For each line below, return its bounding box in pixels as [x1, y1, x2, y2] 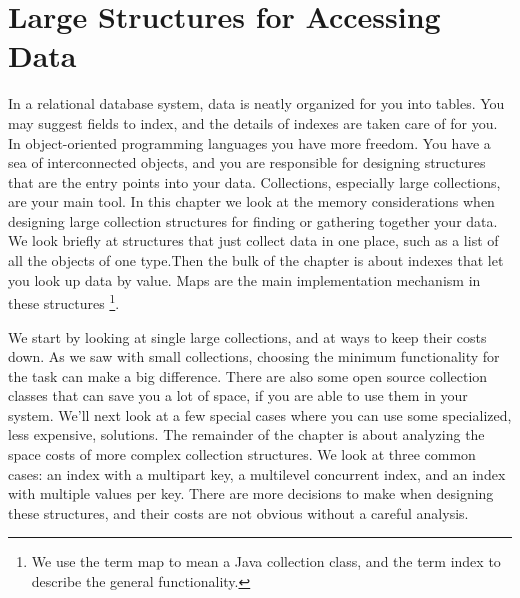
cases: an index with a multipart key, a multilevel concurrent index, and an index [8, 463, 506, 484]
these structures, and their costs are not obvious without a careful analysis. [8, 502, 469, 523]
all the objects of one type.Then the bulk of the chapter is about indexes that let [8, 250, 504, 271]
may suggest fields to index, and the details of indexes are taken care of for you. [8, 112, 498, 133]
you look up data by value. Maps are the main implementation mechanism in [8, 269, 481, 290]
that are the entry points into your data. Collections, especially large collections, [8, 171, 501, 192]
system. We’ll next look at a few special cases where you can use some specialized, [8, 404, 512, 425]
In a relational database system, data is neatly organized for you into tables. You [8, 93, 505, 114]
